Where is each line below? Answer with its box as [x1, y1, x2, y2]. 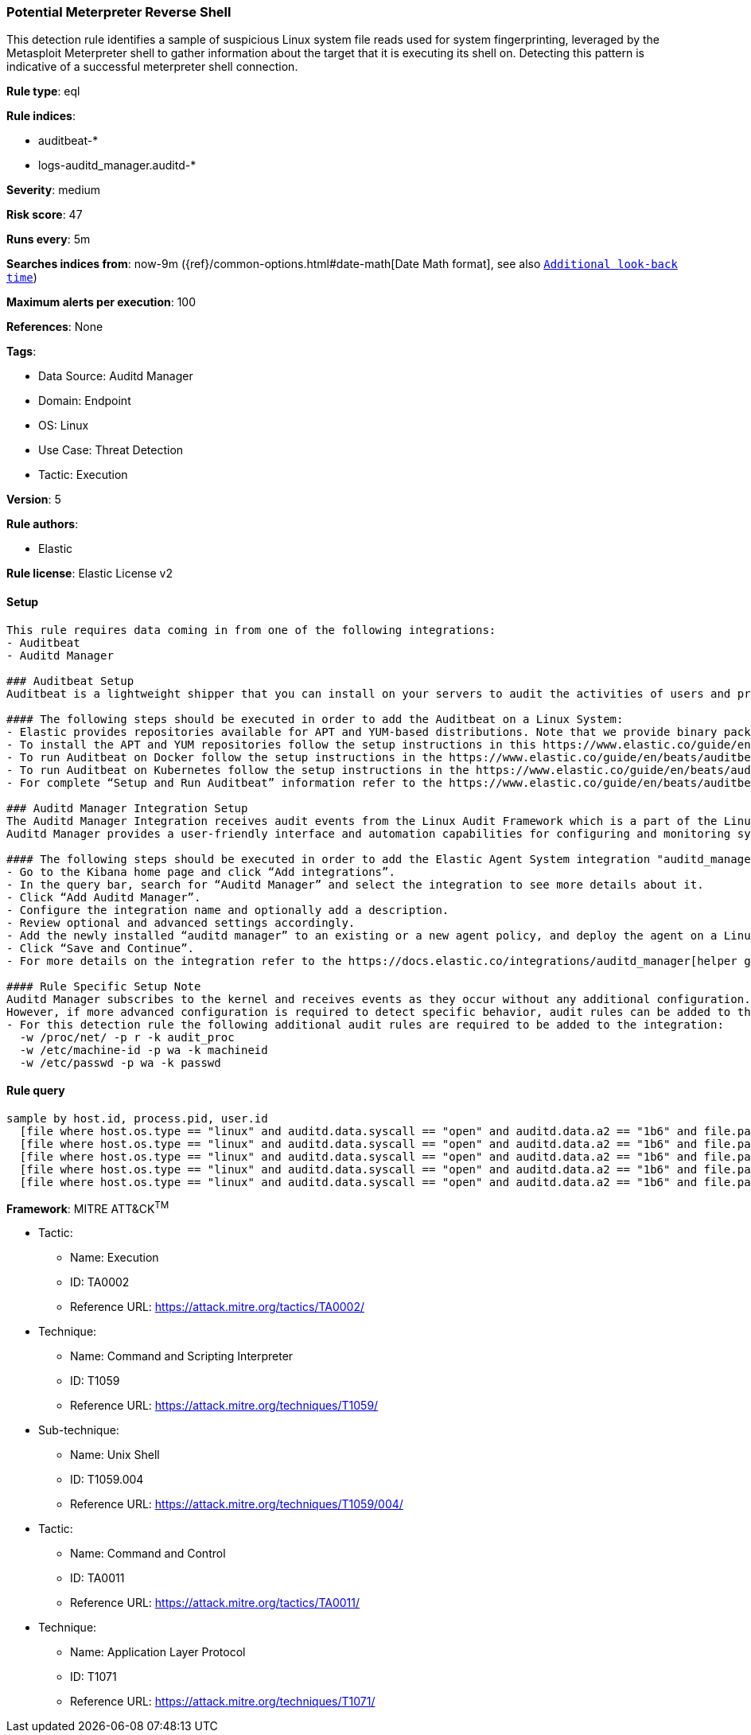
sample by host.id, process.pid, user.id [6, 1111, 268, 1125]
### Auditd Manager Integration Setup [6, 801, 248, 815]
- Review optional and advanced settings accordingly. [6, 916, 356, 929]
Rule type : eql [6, 84, 80, 99]
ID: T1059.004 [70, 1472, 144, 1487]
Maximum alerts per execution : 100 [6, 295, 197, 309]
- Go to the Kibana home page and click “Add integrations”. [6, 865, 395, 878]
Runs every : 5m [6, 232, 91, 247]
